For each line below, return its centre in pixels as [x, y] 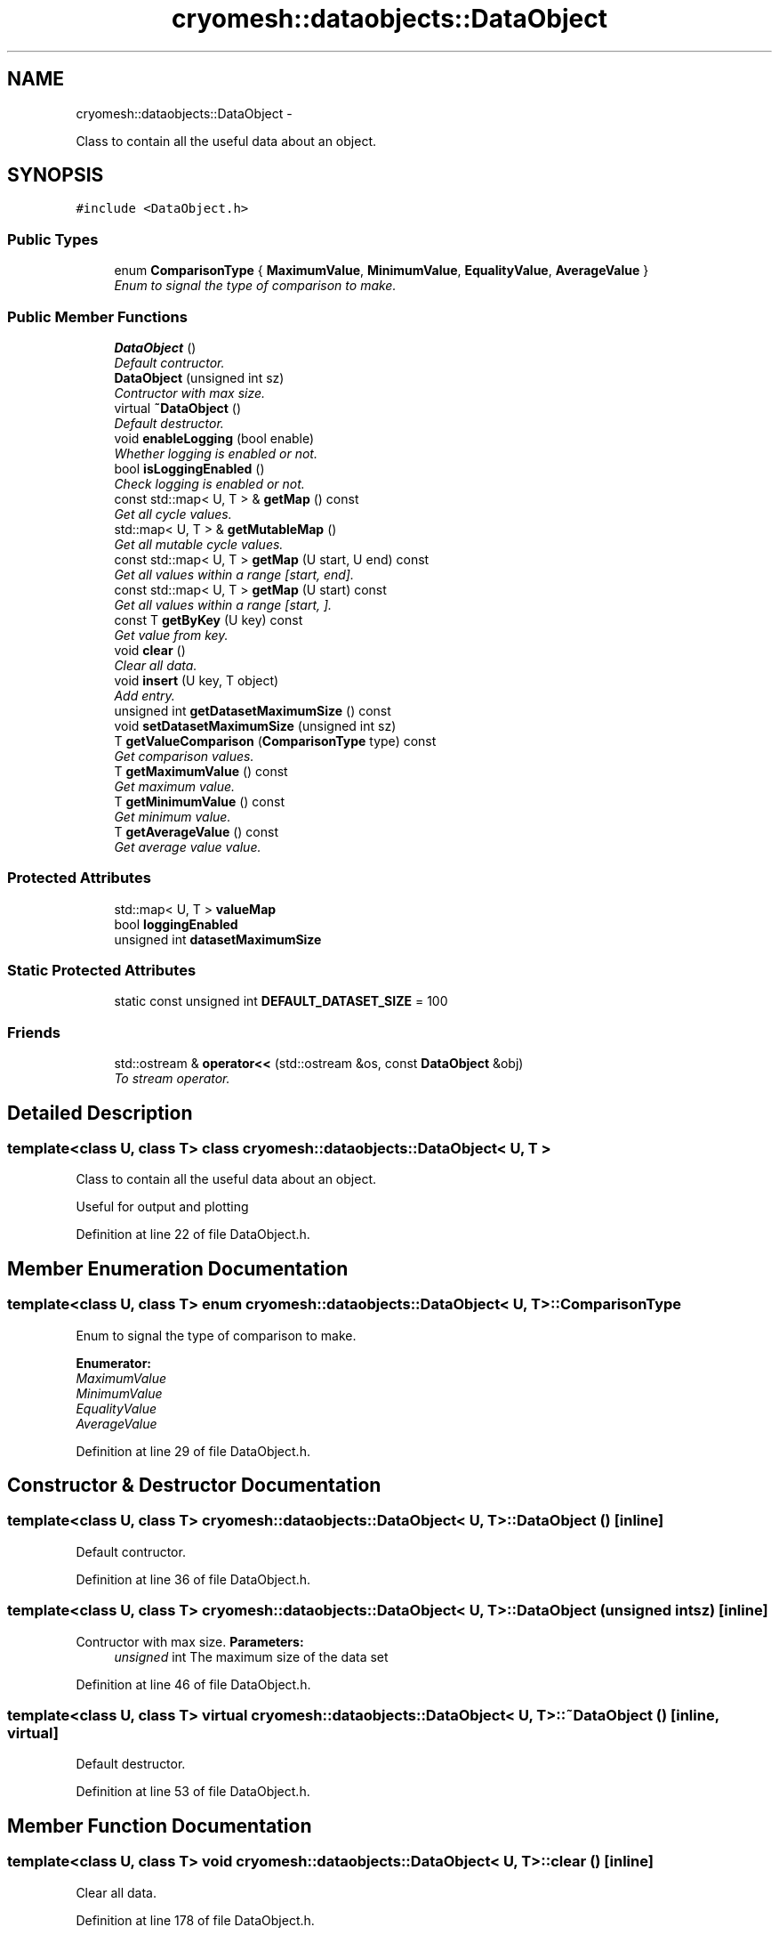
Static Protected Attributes [102, 971]
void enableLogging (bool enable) [214, 438]
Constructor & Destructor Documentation [194, 1486]
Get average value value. [188, 846]
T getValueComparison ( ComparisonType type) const [275, 741]
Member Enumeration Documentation [178, 1268]
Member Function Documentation [160, 1826]
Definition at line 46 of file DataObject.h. [193, 1684]
